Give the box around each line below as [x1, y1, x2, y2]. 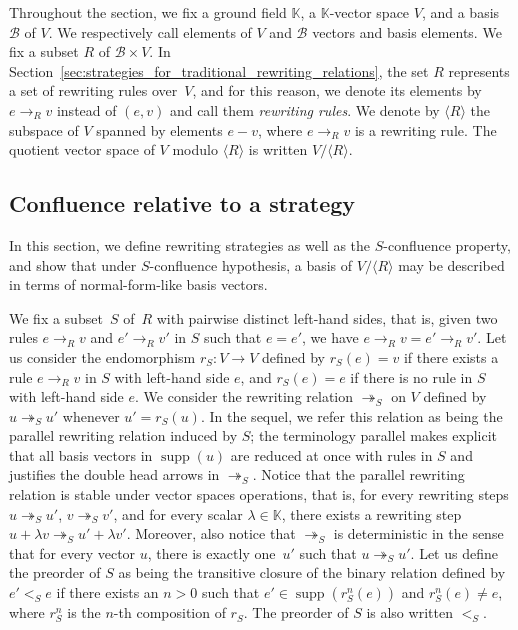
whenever [62, 405, 120, 426]
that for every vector [9, 542, 136, 563]
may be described [398, 254, 505, 275]
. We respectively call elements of [48, 21, 252, 42]
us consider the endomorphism [9, 346, 196, 367]
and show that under [9, 254, 137, 275]
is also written [366, 602, 453, 623]
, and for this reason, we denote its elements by [192, 80, 482, 101]
